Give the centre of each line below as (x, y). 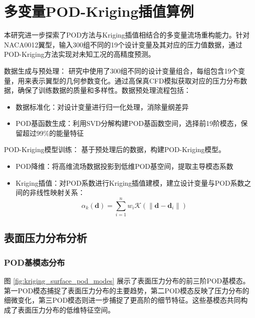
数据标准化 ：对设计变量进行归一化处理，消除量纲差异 (102, 106)
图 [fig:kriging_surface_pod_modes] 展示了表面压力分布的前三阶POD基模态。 (127, 280)
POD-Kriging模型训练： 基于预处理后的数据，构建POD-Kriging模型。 (115, 149)
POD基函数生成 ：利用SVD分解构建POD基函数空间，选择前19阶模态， (128, 123)
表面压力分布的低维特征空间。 (66, 309)
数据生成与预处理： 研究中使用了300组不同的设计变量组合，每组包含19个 (121, 70)
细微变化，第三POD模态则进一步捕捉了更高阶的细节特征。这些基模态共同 (123, 300)
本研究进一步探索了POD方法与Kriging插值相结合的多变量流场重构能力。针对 (127, 35)
